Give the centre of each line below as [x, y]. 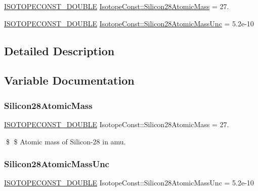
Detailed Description [59, 50]
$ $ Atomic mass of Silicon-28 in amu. [66, 141]
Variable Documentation [69, 80]
